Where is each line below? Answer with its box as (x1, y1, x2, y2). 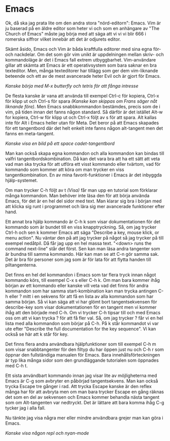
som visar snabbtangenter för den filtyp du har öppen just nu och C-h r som (5, 346, 164, 352)
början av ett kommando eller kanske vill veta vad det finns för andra (5, 282, 149, 288)
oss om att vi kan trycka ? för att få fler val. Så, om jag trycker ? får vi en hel (5, 315, 163, 321)
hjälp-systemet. (5, 177, 38, 183)
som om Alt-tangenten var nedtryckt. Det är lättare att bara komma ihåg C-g (5, 399, 164, 405)
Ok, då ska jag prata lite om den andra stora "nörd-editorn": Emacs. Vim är (5, 20, 161, 26)
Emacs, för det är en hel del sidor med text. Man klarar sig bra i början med (5, 198, 162, 204)
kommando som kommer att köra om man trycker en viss (5, 166, 124, 172)
